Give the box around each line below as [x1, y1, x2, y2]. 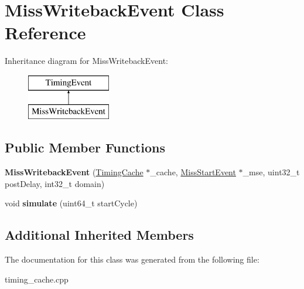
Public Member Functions [5, 138, 165, 157]
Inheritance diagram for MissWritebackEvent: [5, 55, 168, 67]
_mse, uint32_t [242, 166, 300, 178]
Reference [5, 21, 86, 45]
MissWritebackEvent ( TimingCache [5, 166, 144, 178]
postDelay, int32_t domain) [5, 177, 105, 189]
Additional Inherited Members [5, 226, 194, 244]
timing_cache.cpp [5, 273, 69, 285]
